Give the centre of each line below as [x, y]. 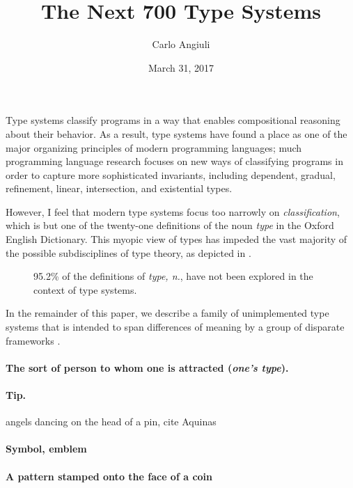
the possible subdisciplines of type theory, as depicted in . [128, 252]
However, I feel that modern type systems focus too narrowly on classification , [173, 211]
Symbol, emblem [46, 449]
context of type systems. [85, 289]
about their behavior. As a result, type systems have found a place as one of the [176, 133]
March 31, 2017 [181, 67]
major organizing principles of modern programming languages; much [154, 147]
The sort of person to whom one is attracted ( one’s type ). [147, 367]
